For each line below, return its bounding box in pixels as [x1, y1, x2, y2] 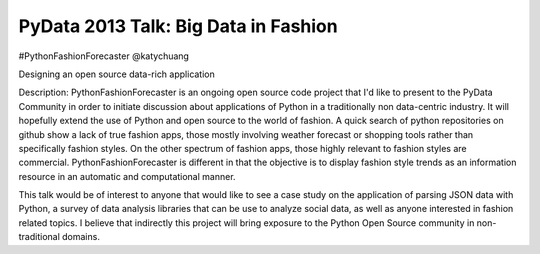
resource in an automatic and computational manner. [18, 170, 236, 182]
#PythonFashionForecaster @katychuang [18, 50, 190, 62]
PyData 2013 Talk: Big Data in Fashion [18, 15, 339, 37]
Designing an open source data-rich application [18, 68, 215, 80]
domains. [61, 231, 100, 243]
